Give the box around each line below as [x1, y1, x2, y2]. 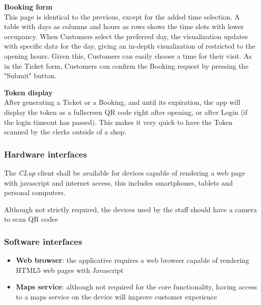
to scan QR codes [4, 214, 58, 224]
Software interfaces [4, 235, 82, 247]
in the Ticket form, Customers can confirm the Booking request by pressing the [4, 60, 248, 71]
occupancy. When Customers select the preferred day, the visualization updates [4, 31, 248, 41]
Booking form [4, 2, 53, 12]
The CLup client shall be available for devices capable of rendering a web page [4, 167, 245, 178]
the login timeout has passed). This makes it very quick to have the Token [4, 116, 233, 127]
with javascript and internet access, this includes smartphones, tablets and [4, 177, 233, 188]
